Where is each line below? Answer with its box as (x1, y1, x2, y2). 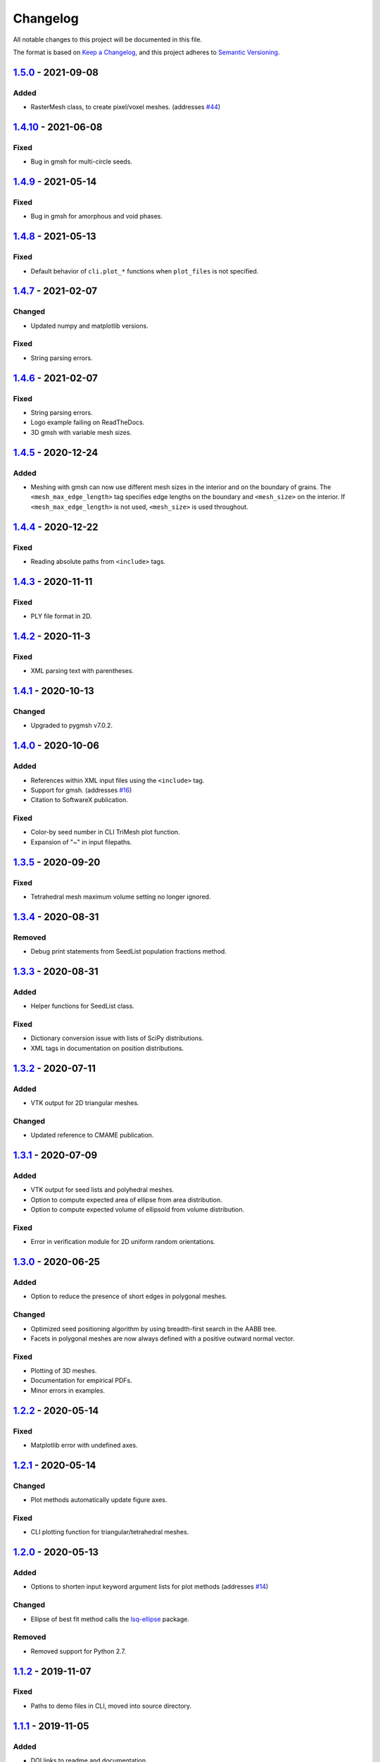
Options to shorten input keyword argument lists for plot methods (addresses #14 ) (30, 1582, 269, 1591)
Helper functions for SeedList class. (30, 1002, 135, 1011)
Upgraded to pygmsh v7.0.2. (30, 721, 113, 729)
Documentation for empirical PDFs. (30, 1376, 133, 1385)
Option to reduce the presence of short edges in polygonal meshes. (30, 1292, 227, 1300)
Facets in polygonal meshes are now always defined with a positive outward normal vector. (30, 1334, 295, 1343)
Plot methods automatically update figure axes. (30, 1496, 167, 1504)
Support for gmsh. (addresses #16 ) (30, 786, 132, 794)
